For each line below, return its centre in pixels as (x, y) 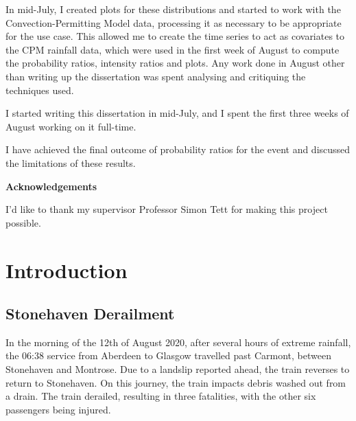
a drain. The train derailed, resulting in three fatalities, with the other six (161, 396)
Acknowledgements (51, 186)
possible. (23, 222)
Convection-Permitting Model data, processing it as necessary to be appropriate (174, 22)
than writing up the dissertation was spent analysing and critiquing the (156, 76)
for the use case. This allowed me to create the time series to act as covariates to (175, 36)
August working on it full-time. (71, 126)
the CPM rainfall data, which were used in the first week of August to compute (173, 49)
